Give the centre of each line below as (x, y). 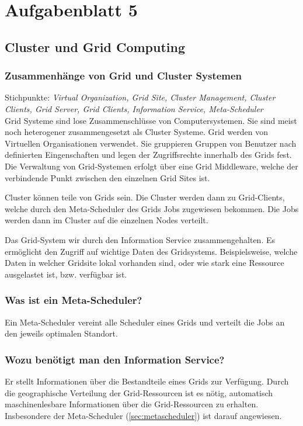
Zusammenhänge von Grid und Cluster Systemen (123, 76)
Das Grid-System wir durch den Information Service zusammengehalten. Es (140, 239)
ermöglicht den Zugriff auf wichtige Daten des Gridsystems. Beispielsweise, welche (151, 251)
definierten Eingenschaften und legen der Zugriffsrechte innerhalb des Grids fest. (148, 155)
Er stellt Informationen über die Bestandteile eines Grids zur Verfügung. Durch (147, 381)
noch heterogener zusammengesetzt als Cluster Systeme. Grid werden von (136, 132)
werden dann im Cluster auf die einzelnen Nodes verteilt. (107, 220)
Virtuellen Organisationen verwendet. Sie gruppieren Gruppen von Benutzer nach (151, 143)
